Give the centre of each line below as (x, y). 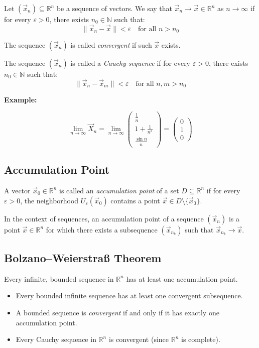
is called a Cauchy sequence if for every (131, 63)
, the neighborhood (49, 200)
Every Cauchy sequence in (56, 339)
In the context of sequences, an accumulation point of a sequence (104, 218)
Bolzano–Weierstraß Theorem (83, 257)
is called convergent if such (111, 44)
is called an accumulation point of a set (119, 190)
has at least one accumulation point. (182, 278)
